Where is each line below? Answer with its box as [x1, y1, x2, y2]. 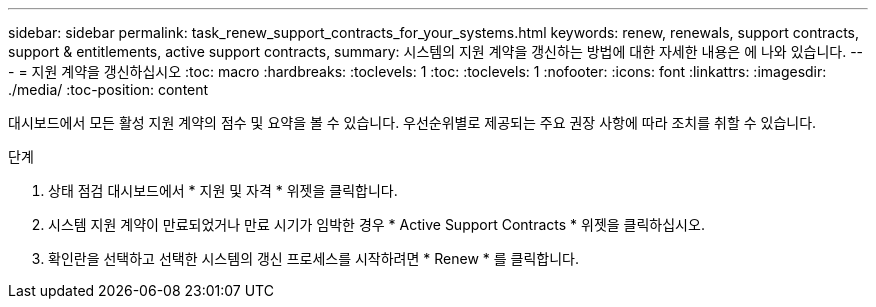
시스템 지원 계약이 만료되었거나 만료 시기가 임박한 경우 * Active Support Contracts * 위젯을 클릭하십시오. [48, 216, 705, 233]
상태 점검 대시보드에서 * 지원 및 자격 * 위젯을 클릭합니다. [48, 182, 398, 199]
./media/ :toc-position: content [8, 81, 209, 98]
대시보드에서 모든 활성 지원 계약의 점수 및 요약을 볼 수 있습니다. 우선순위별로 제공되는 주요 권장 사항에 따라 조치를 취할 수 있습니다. [8, 114, 817, 131]
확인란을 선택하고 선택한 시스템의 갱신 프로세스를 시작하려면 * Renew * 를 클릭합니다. [48, 250, 580, 267]
